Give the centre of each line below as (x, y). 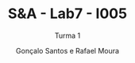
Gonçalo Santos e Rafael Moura (67, 50)
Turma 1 (67, 35)
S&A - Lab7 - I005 (67, 14)
